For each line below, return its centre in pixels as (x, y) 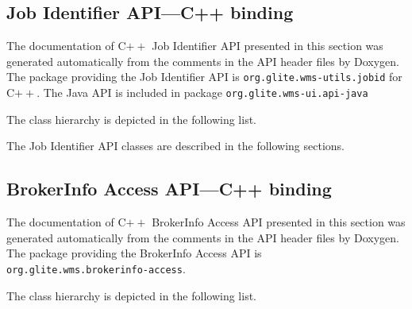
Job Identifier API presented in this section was (268, 46)
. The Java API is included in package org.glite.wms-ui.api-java (202, 93)
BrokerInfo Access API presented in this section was (279, 222)
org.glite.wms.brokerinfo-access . (96, 268)
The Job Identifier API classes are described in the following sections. (175, 146)
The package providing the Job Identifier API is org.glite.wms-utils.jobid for (204, 77)
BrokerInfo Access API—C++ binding (169, 189)
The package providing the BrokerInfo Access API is (134, 253)
